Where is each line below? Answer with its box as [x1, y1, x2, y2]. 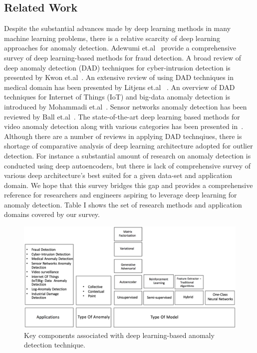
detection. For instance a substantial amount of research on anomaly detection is [4, 150, 251, 160]
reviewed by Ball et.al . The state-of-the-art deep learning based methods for [4, 111, 240, 121]
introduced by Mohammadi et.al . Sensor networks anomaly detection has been [4, 101, 247, 111]
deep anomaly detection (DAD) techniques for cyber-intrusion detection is [4, 62, 231, 72]
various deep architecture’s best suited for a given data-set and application [4, 170, 233, 180]
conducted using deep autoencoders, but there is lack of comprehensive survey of [4, 160, 251, 170]
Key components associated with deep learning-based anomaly [24, 329, 215, 340]
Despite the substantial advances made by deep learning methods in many [4, 23, 231, 33]
